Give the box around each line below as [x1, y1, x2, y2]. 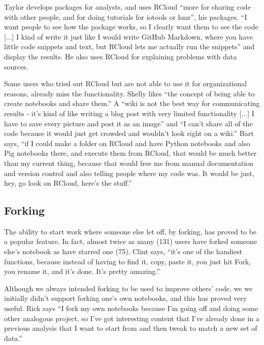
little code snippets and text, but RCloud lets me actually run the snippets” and [4, 41, 255, 52]
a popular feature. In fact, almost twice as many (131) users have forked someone [4, 236, 257, 247]
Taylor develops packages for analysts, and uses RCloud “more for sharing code [4, 2, 251, 12]
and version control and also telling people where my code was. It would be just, [4, 167, 254, 178]
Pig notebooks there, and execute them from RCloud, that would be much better [4, 148, 257, 158]
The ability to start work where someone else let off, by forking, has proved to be [4, 226, 257, 236]
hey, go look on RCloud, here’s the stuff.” [4, 178, 132, 188]
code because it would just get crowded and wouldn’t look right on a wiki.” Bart [4, 128, 254, 139]
